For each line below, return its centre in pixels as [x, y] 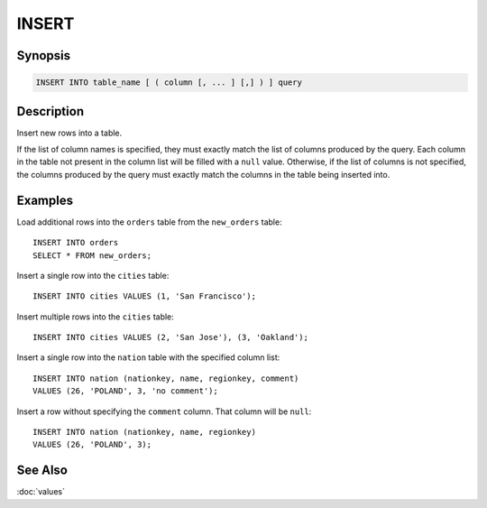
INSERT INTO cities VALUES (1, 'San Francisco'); [145, 296]
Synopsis [44, 55]
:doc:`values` [41, 492]
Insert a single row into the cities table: [93, 275]
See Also [42, 471]
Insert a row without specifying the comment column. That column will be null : [164, 411]
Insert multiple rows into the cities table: [96, 317]
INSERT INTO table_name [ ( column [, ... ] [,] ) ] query [169, 83]
